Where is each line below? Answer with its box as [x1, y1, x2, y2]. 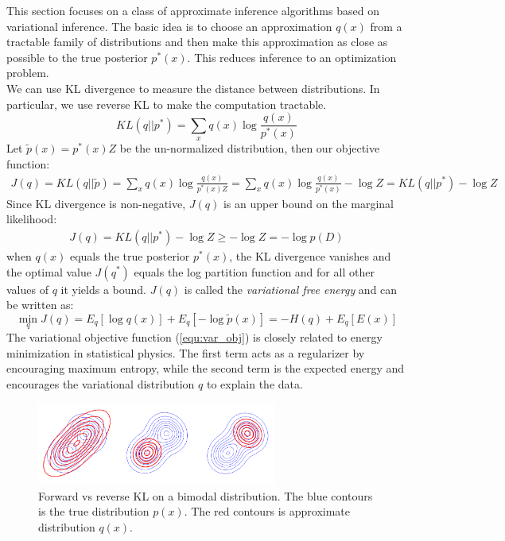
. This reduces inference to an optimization [187, 48, 397, 65]
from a [370, 17, 402, 34]
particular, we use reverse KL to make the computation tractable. [6, 95, 327, 112]
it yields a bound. [60, 280, 146, 297]
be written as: [6, 296, 74, 313]
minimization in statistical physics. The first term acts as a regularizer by [6, 344, 365, 361]
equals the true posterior [69, 247, 190, 264]
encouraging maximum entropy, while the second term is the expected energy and [6, 360, 405, 377]
